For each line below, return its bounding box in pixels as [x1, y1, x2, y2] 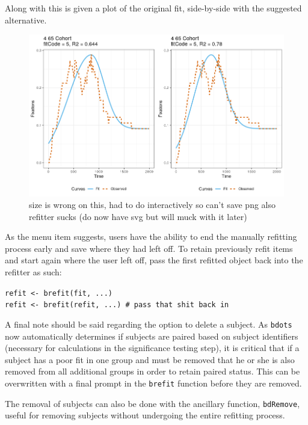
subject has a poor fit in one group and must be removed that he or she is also [5, 353, 295, 365]
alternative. [5, 13, 47, 26]
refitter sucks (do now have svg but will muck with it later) [29, 210, 247, 222]
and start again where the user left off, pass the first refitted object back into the [5, 254, 303, 266]
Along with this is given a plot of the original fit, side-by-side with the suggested [5, 2, 302, 14]
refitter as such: [5, 266, 62, 278]
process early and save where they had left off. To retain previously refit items [5, 242, 293, 254]
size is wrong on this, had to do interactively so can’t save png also [29, 198, 276, 211]
